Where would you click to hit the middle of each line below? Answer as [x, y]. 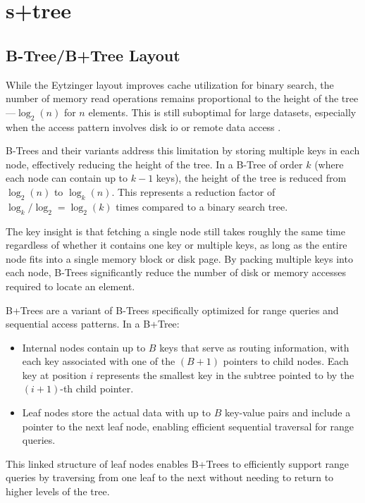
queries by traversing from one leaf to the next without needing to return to [170, 477]
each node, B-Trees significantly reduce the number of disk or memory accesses [176, 272]
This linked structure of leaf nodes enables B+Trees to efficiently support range [177, 463]
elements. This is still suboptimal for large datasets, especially [222, 112]
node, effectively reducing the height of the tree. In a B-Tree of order [154, 164]
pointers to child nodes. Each [286, 361]
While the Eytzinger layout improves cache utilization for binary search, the [170, 84]
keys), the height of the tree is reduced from [251, 178]
